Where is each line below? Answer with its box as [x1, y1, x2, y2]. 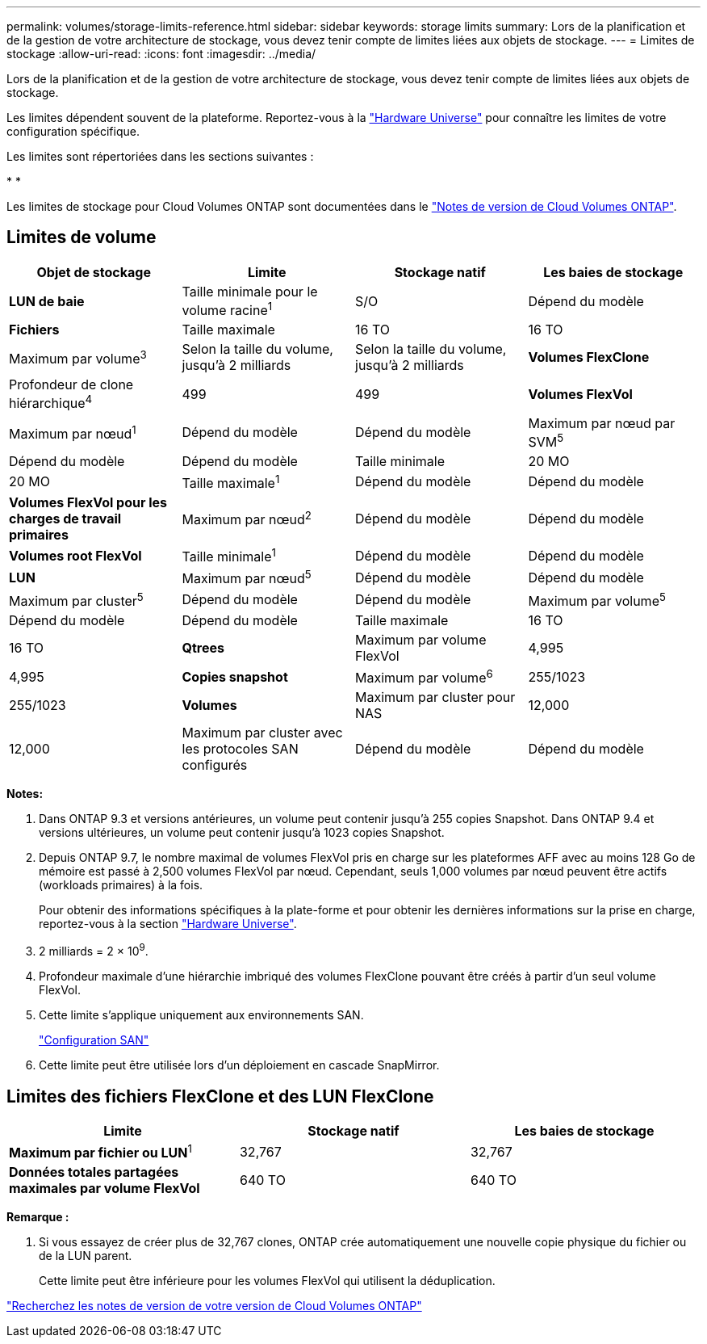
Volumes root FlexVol [9, 547, 142, 564]
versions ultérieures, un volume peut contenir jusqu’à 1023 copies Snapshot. [39, 825, 445, 840]
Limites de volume [6, 227, 157, 248]
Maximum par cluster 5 [9, 590, 144, 610]
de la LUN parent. [39, 1249, 132, 1263]
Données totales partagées [9, 1164, 179, 1181]
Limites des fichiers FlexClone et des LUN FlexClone [6, 1086, 434, 1107]
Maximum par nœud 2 [182, 509, 312, 528]
